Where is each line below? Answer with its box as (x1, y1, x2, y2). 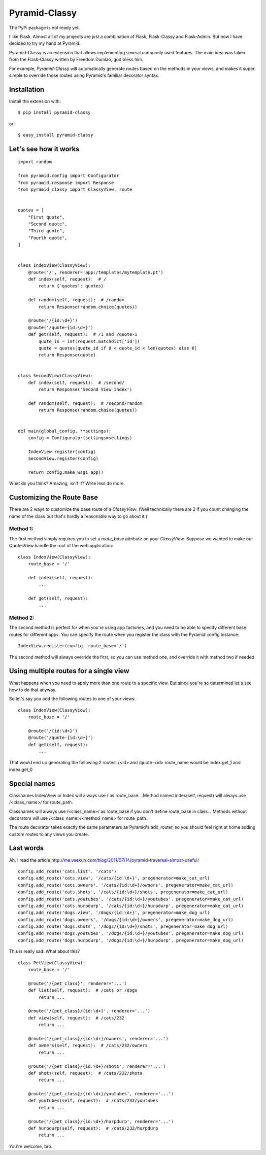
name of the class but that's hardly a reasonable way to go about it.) (9, 513, 148, 519)
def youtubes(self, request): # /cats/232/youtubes (28, 1098, 159, 1104)
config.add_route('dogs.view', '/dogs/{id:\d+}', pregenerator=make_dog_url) (18, 910, 210, 915)
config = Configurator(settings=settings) (28, 435, 133, 441)
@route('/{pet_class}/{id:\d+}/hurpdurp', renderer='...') (28, 1119, 174, 1124)
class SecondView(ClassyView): (18, 373, 94, 379)
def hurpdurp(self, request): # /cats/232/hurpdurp (28, 1125, 159, 1131)
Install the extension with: (9, 98, 61, 104)
